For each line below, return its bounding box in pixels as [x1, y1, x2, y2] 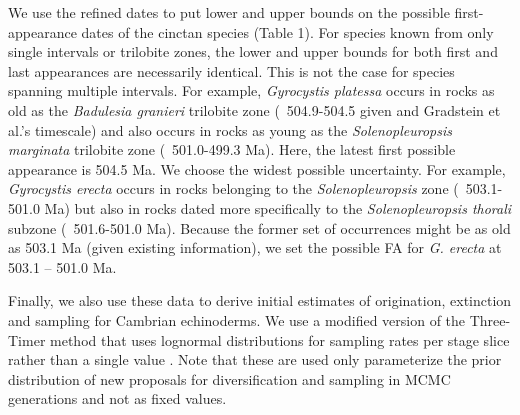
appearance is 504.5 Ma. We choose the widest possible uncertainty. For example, [8, 158, 506, 179]
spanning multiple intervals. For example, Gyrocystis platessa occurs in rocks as [8, 80, 495, 101]
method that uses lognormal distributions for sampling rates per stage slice [50, 329, 510, 350]
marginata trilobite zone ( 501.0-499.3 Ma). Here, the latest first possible [8, 139, 456, 160]
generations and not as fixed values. [8, 388, 227, 409]
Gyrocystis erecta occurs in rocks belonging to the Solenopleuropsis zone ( [8, 178, 459, 199]
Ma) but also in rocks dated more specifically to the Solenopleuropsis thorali [44, 197, 512, 218]
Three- [469, 309, 511, 330]
